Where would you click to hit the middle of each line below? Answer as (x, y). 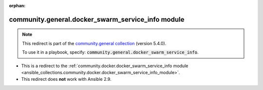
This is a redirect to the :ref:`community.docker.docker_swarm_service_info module (105, 66)
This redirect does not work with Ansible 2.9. (66, 79)
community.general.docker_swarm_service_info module (97, 19)
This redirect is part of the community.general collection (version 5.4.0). (94, 43)
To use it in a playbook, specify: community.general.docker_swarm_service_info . (110, 52)
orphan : (17, 6)
